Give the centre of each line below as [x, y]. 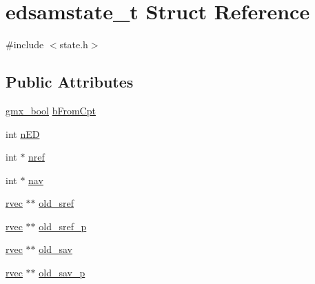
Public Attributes [70, 82]
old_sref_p [63, 226]
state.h [74, 44]
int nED [23, 133]
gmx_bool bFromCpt [51, 110]
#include [25, 44]
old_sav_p [62, 273]
